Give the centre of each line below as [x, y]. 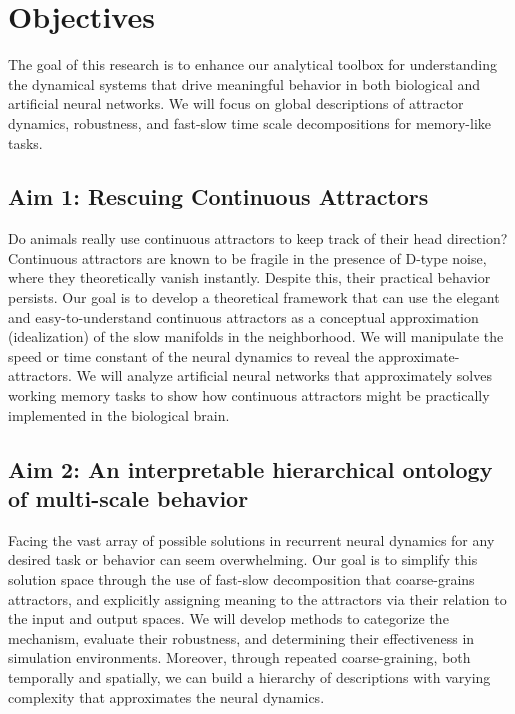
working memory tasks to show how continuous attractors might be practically [249, 395]
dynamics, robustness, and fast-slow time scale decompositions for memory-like [249, 122]
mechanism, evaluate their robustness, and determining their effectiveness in [241, 637]
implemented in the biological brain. [119, 414]
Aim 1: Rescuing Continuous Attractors [218, 196]
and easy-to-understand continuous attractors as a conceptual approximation [243, 316]
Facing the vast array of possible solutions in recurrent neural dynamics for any [251, 539]
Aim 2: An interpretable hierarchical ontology [250, 468]
